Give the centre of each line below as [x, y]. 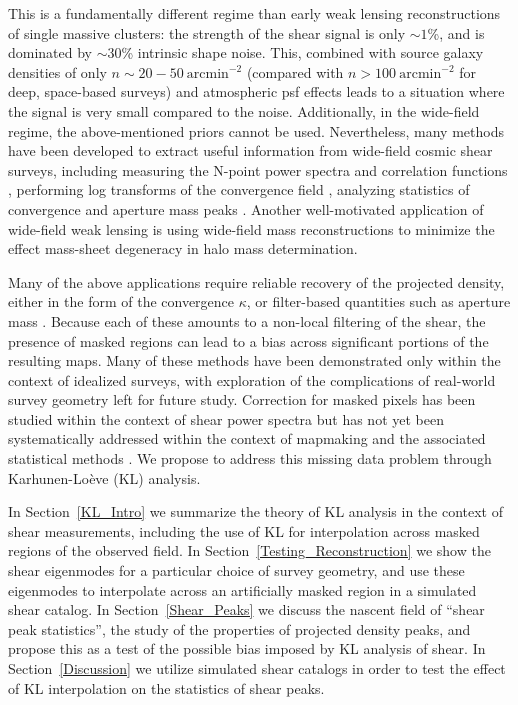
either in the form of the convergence [121, 301]
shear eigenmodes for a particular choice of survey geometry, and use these [236, 570]
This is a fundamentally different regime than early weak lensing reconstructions [254, 13]
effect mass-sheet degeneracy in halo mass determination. [183, 248]
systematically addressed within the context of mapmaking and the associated [247, 438]
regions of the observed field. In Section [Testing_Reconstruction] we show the [249, 550]
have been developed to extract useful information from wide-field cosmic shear [250, 150]
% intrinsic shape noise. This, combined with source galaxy [302, 52]
